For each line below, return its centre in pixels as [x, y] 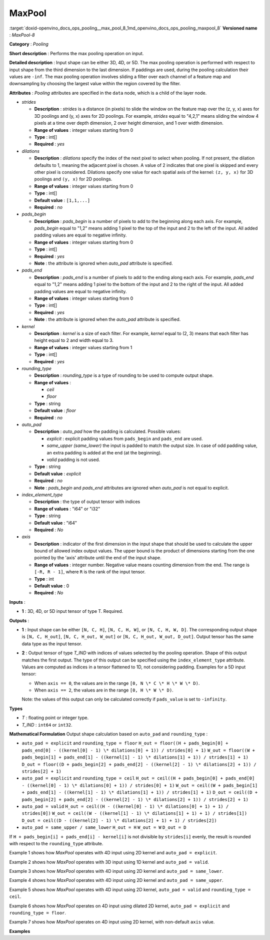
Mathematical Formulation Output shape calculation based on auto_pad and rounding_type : [108, 734]
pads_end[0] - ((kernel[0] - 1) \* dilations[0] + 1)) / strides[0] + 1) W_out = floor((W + [138, 750]
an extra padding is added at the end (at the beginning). [104, 452]
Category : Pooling [29, 44]
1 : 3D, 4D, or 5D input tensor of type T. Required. [72, 611]
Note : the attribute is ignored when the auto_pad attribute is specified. [107, 319]
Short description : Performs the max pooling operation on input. [76, 53]
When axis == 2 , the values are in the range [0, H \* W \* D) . [104, 690]
